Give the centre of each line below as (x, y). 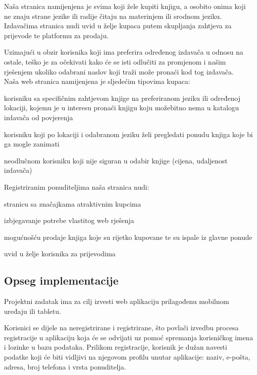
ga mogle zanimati (32, 144)
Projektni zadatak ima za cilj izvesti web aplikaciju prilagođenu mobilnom (117, 301)
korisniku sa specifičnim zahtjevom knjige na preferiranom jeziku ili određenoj (122, 98)
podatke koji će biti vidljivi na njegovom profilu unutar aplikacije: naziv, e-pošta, (127, 357)
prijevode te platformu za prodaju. (56, 35)
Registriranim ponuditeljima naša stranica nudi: (77, 187)
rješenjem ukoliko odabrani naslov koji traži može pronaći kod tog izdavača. (119, 71)
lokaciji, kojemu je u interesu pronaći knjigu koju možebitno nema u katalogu (122, 108)
